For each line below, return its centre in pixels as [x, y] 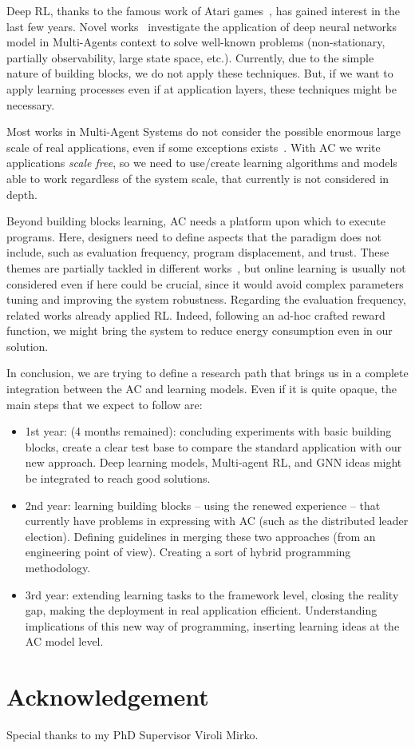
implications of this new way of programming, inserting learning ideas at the [212, 625]
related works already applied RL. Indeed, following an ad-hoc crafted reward [196, 314]
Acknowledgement [108, 696]
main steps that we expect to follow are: [105, 404]
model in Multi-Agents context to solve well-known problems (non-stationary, [196, 42]
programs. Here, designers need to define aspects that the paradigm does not [194, 236]
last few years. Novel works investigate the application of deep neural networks [202, 26]
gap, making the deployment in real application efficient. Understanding [201, 610]
